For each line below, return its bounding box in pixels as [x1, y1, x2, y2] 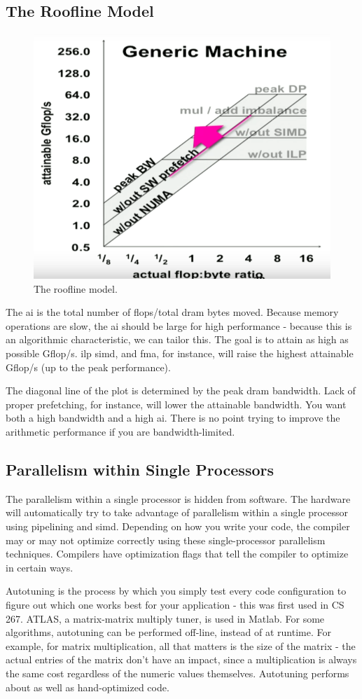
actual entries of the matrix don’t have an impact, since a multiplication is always [6, 652, 357, 667]
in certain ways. [6, 560, 74, 574]
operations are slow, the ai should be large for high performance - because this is [6, 318, 352, 333]
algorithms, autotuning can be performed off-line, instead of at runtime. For [6, 625, 331, 639]
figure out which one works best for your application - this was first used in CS [6, 597, 344, 611]
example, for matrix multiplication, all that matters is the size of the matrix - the [6, 638, 356, 653]
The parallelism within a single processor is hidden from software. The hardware [6, 491, 351, 506]
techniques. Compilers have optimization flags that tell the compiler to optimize [6, 546, 349, 561]
